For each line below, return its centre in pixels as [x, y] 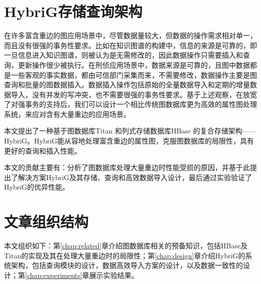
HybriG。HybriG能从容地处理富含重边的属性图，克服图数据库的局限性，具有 [129, 141]
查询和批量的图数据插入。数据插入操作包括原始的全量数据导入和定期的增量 [127, 85]
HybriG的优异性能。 [37, 187]
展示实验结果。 [114, 275]
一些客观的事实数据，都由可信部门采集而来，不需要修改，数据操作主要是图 [134, 75]
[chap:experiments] [54, 275]
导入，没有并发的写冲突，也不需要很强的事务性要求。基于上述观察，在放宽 [134, 94]
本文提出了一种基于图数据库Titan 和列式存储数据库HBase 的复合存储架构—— [130, 131]
